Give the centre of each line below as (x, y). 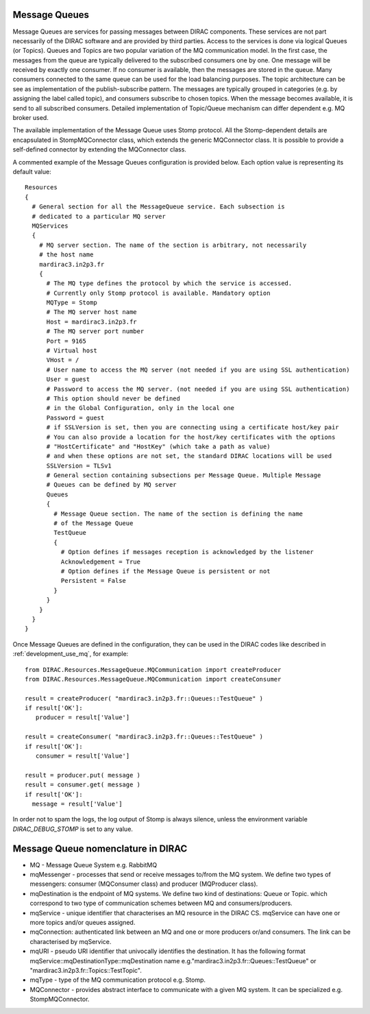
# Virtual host (72, 351)
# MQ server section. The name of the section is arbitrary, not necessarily (173, 245)
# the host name (66, 255)
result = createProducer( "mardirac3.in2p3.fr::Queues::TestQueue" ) (144, 698)
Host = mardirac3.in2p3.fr (91, 322)
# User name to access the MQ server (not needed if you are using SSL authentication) (198, 370)
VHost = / (63, 360)
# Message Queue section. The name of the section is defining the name (178, 514)
